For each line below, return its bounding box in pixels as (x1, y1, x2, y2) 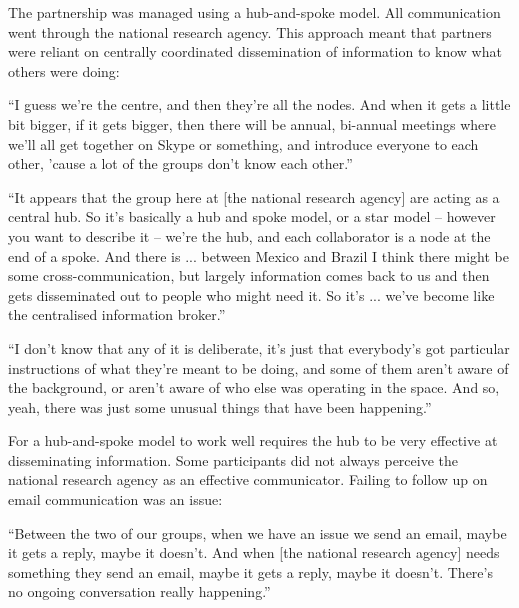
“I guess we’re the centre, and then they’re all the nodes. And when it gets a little (8, 94, 511, 115)
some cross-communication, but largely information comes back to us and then (8, 265, 490, 286)
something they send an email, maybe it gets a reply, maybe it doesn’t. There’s (8, 561, 493, 582)
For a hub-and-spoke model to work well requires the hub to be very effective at (8, 430, 498, 451)
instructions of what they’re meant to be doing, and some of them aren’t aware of (8, 357, 509, 378)
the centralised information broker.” (8, 304, 226, 325)
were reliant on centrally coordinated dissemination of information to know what (8, 41, 502, 62)
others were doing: (8, 60, 120, 81)
